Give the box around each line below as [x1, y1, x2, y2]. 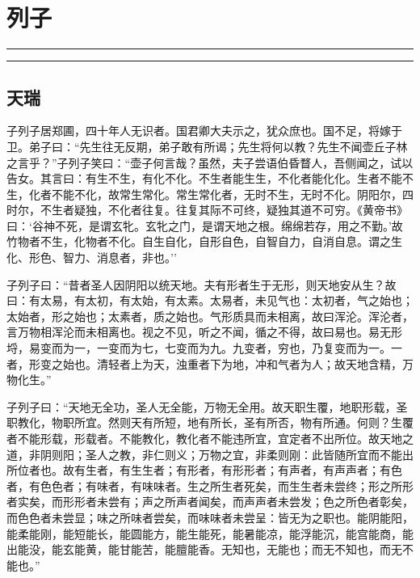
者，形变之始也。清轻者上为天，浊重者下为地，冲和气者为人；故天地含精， [6, 355, 402, 372]
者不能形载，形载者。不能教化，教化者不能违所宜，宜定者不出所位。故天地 [6, 430, 402, 447]
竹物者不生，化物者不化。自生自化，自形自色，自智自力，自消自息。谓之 [6, 233, 391, 250]
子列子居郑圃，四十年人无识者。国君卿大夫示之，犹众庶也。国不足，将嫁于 [6, 122, 402, 139]
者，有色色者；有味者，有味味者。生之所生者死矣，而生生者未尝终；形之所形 [6, 477, 414, 494]
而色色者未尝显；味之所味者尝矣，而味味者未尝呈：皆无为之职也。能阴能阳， [6, 508, 414, 525]
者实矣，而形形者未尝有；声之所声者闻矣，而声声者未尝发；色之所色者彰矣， [6, 493, 414, 510]
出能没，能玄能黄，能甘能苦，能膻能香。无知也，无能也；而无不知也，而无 [6, 541, 402, 558]
